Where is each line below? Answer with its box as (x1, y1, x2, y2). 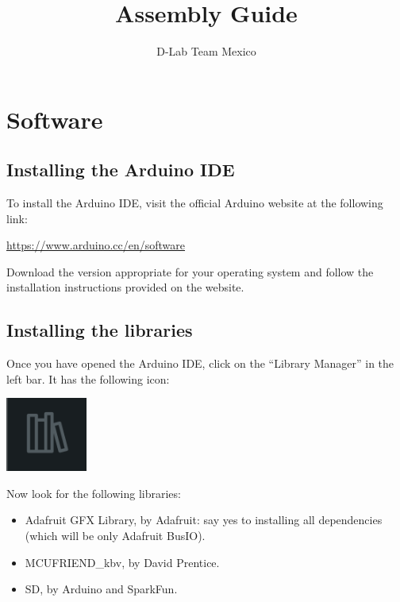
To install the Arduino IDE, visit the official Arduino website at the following (6, 195, 383, 211)
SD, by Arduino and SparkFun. (25, 581, 178, 597)
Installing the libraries (6, 318, 193, 342)
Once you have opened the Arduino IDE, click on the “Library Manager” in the (6, 355, 394, 372)
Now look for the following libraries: (6, 484, 181, 501)
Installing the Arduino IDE (6, 157, 235, 182)
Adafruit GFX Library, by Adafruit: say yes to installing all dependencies (25, 511, 383, 528)
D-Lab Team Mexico (156, 43, 256, 60)
